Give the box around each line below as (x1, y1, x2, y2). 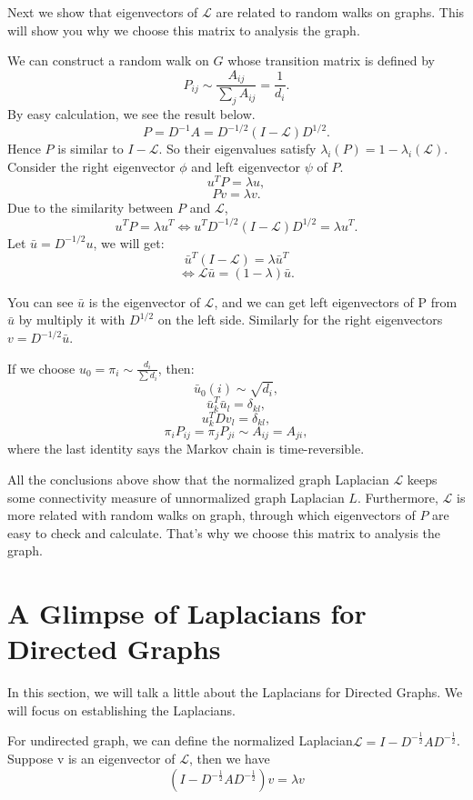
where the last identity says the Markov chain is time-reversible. (7, 439, 365, 458)
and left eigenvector (191, 156, 301, 175)
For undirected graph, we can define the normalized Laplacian (7, 731, 353, 750)
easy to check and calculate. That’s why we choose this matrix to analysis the (7, 523, 441, 542)
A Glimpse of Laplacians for (7, 595, 367, 632)
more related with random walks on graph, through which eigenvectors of (7, 505, 416, 525)
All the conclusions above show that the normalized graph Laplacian (7, 469, 389, 488)
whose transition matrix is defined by (227, 51, 435, 70)
